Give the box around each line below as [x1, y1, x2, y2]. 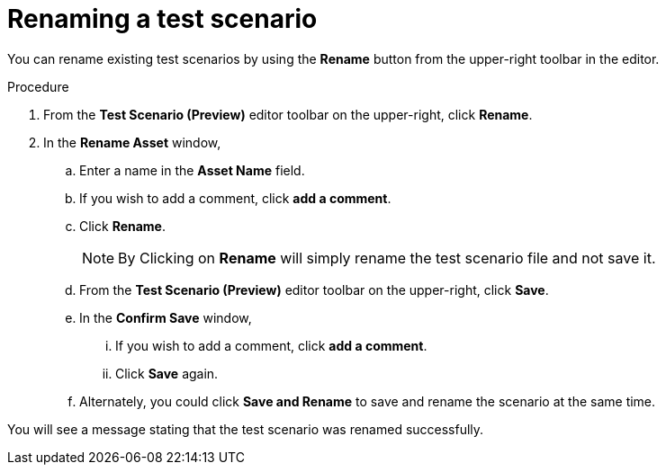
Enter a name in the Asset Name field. [79, 162, 305, 178]
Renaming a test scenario [7, 4, 318, 34]
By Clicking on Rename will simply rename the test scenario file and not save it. [118, 248, 656, 267]
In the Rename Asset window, [43, 134, 221, 150]
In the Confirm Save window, [79, 309, 252, 325]
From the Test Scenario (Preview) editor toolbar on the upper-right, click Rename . [43, 106, 533, 122]
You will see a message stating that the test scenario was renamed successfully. [7, 421, 484, 437]
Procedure [7, 78, 69, 94]
